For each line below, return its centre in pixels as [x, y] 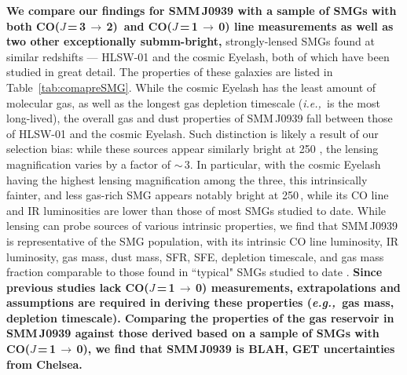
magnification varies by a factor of [88, 164]
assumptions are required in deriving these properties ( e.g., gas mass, [200, 302]
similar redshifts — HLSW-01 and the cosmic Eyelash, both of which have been [198, 56]
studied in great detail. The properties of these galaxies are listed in [170, 72]
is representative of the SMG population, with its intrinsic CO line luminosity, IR [202, 240]
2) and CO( [139, 25]
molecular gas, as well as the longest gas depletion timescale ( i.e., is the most [193, 102]
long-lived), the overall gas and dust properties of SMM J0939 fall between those [200, 118]
